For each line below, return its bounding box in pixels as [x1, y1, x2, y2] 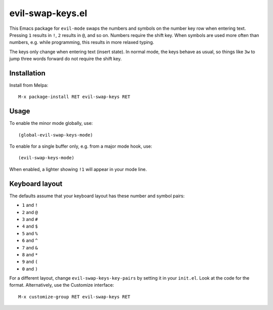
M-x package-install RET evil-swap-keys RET [18, 94, 131, 100]
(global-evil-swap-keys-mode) [18, 132, 94, 138]
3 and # [22, 216, 38, 222]
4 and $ [22, 223, 38, 230]
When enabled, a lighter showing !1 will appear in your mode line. [9, 166, 147, 172]
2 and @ [22, 209, 38, 215]
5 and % [22, 230, 38, 236]
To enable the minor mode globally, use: [9, 120, 93, 126]
